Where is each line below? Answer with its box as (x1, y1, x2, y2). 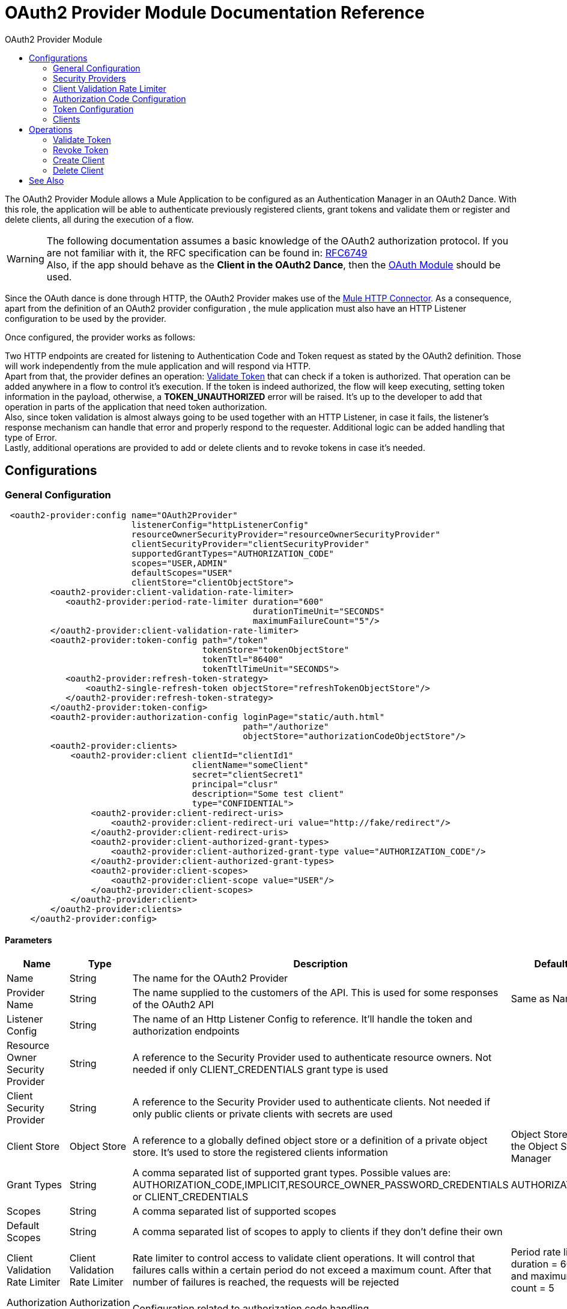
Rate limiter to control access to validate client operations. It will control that (132, 1252, 475, 1265)
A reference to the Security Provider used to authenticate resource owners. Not (132, 1051, 492, 1064)
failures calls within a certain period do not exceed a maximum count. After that (132, 1264, 491, 1277)
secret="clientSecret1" (192, 769, 304, 779)
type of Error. (5, 432, 57, 443)
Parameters (5, 934, 52, 945)
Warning (7, 252, 44, 265)
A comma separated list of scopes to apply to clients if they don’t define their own (132, 1226, 503, 1238)
